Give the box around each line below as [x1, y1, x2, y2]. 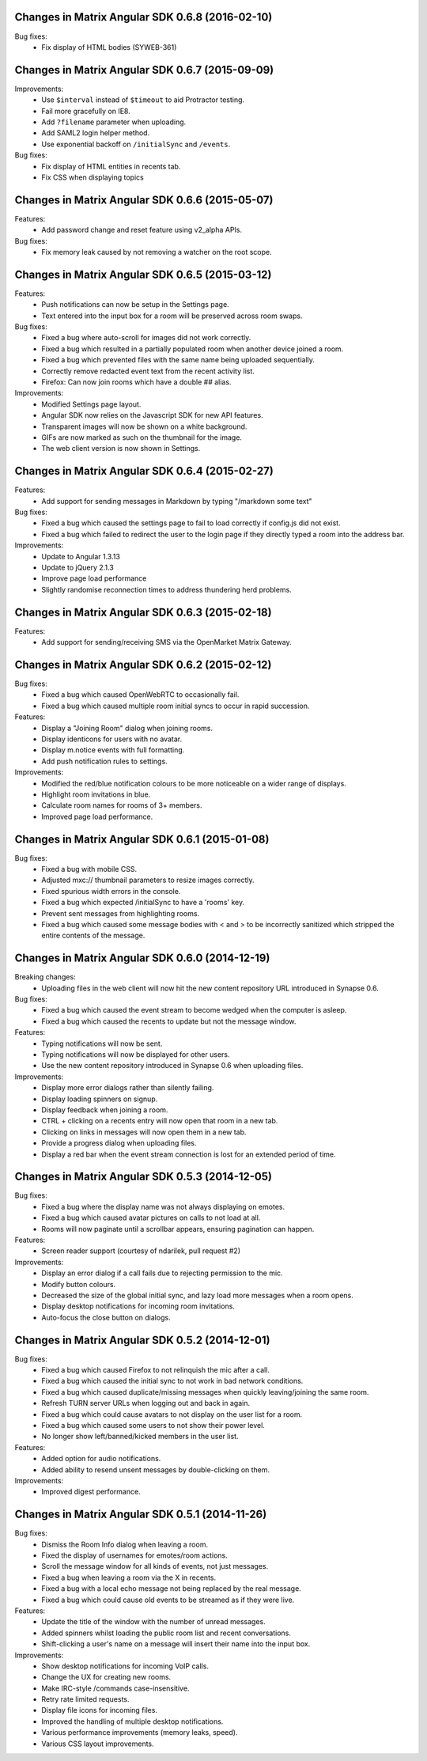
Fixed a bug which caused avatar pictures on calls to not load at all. [41, 1213, 261, 1222]
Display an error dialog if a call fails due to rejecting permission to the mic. [41, 1268, 284, 1278]
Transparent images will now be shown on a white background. [41, 422, 248, 431]
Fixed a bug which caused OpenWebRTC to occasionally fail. [41, 690, 240, 699]
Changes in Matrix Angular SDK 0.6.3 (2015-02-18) [14, 605, 272, 619]
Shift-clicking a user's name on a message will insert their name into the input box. [41, 1639, 311, 1649]
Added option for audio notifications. [41, 1454, 161, 1464]
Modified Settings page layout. [41, 400, 142, 409]
